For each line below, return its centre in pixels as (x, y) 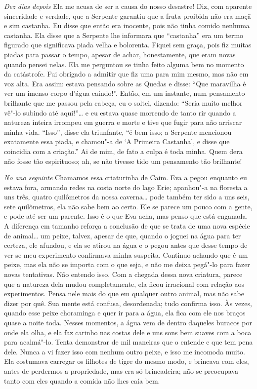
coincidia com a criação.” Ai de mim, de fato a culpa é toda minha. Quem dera (123, 151)
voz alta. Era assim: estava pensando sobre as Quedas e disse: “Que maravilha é (125, 83)
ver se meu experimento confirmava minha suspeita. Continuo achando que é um (126, 254)
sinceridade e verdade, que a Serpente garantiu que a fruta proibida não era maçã (128, 16)
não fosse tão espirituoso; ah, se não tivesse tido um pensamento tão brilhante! (123, 161)
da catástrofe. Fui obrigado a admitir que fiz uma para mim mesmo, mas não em (126, 74)
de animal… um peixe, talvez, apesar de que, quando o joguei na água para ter (123, 235)
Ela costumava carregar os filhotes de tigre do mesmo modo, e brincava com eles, (127, 361)
